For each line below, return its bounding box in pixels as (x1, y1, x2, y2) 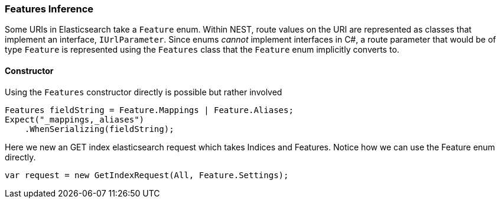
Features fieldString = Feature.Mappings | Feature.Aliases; (5, 105, 294, 115)
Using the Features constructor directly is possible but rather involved (5, 86, 282, 97)
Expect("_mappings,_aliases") (5, 114, 145, 124)
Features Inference (5, 3, 93, 15)
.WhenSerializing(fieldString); (24, 124, 174, 134)
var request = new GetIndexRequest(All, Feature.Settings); (5, 170, 289, 180)
